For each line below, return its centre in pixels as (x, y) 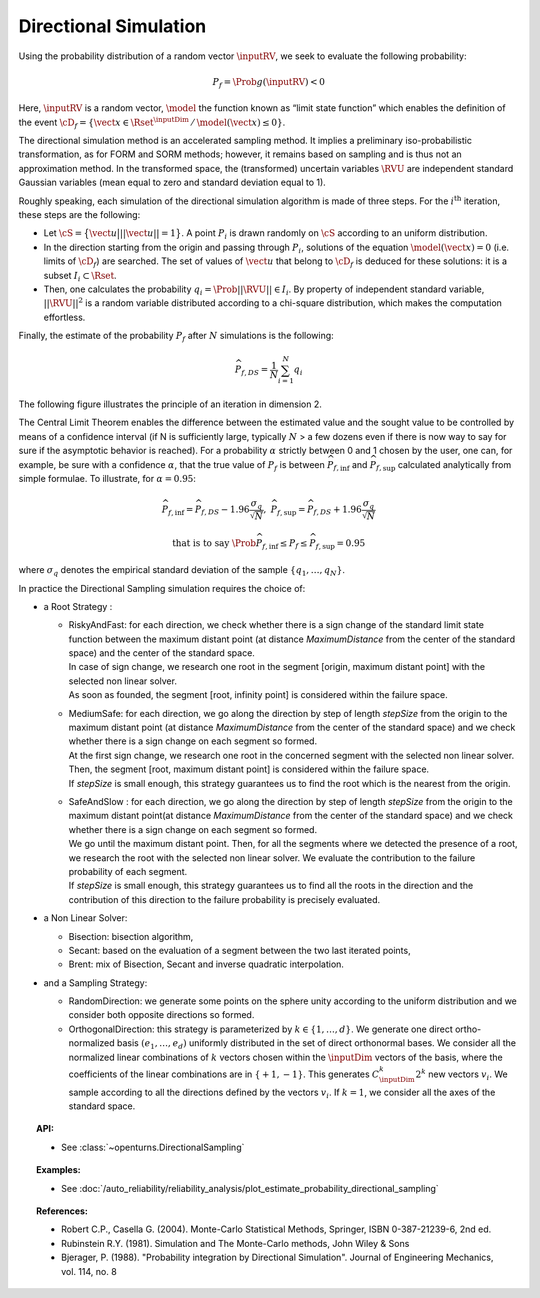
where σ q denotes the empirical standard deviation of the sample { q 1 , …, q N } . (181, 571)
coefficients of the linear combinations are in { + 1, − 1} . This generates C (224, 1074)
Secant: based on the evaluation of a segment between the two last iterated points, (239, 950)
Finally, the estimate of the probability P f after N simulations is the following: (176, 337)
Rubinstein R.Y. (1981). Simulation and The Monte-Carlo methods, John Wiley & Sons (235, 1243)
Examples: (58, 1170)
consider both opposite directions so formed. (161, 1015)
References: (62, 1211)
